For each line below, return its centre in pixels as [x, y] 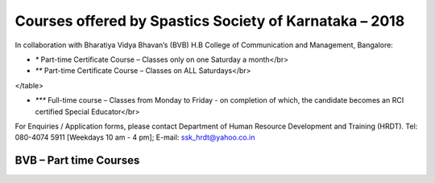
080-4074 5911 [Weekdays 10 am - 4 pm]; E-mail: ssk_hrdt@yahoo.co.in [135, 137]
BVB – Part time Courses [77, 161]
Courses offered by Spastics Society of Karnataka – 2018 [210, 21]
